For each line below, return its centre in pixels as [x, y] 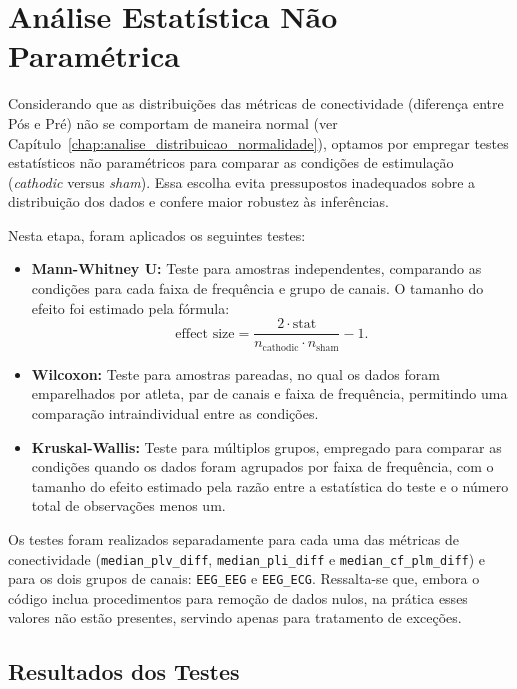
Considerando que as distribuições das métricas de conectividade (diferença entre [256, 103]
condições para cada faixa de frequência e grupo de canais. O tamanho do [257, 288]
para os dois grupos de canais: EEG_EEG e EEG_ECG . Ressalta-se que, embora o [244, 578]
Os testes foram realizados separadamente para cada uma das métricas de [233, 538]
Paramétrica [94, 55]
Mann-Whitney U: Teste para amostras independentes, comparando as [256, 268]
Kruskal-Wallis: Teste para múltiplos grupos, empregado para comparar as [266, 446]
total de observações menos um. [128, 505]
